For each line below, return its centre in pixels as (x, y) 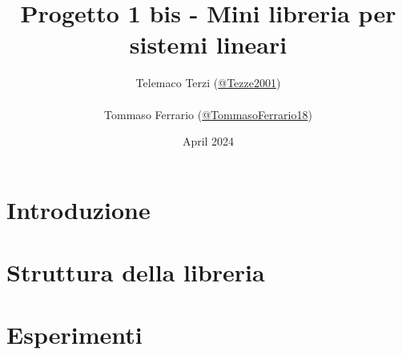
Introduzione (78, 209)
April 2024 (208, 141)
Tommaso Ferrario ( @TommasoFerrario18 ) (208, 114)
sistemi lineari (208, 44)
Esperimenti (74, 335)
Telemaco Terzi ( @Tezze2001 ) (208, 83)
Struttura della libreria (136, 272)
